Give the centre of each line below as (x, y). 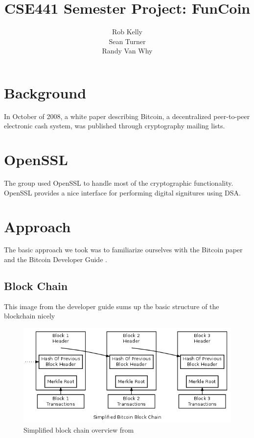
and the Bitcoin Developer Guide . (56, 259)
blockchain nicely (30, 316)
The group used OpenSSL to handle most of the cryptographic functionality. (119, 183)
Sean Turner (127, 41)
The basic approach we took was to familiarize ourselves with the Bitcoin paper (123, 250)
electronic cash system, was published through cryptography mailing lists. (115, 126)
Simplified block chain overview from (79, 429)
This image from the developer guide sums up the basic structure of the (112, 306)
